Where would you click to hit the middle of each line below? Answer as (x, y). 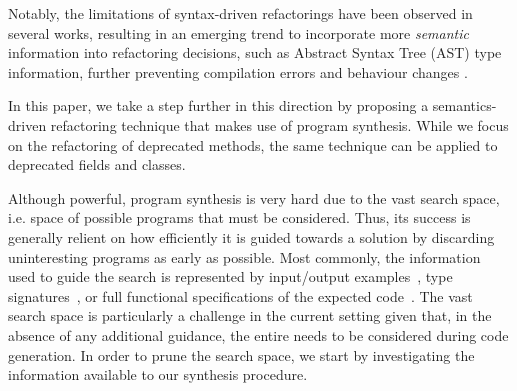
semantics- (464, 105)
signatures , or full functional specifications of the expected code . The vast (240, 295)
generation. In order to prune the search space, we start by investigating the (241, 354)
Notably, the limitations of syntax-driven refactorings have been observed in (240, 13)
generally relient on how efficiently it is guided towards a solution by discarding (251, 236)
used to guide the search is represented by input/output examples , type (230, 276)
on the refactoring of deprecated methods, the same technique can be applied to (253, 144)
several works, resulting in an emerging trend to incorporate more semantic (238, 32)
